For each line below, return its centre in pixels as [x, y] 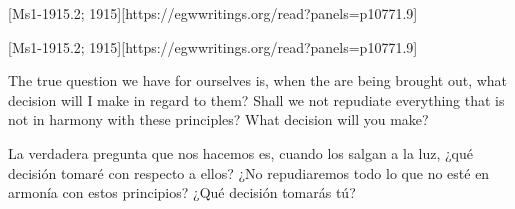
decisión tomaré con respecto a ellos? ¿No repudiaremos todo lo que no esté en [249, 172]
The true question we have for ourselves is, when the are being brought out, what [258, 80]
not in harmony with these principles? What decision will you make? [218, 119]
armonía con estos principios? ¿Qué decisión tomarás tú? [182, 192]
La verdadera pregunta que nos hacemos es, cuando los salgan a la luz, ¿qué [240, 152]
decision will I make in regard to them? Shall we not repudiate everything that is [256, 99]
